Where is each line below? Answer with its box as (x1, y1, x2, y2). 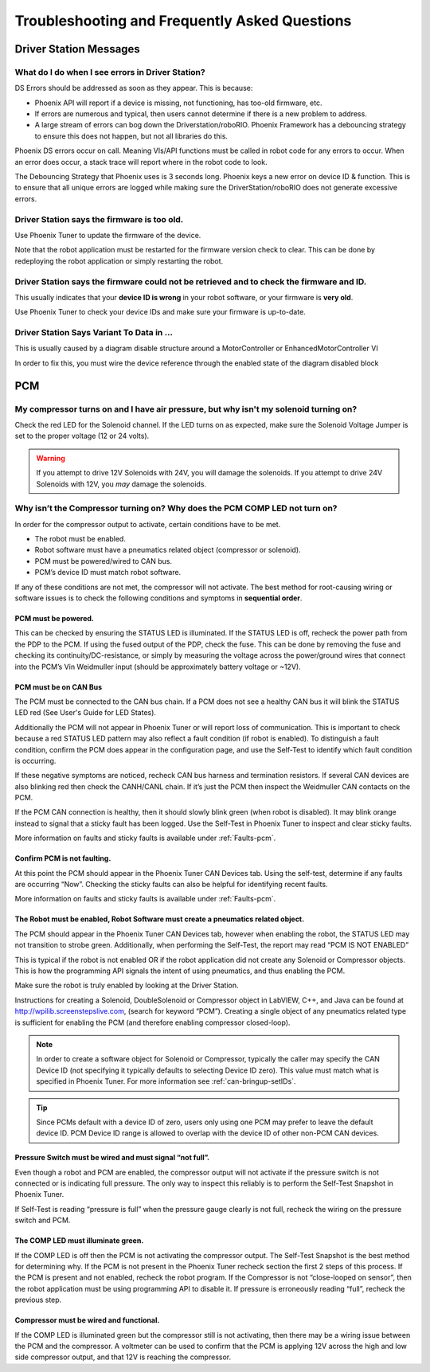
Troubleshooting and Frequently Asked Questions (14, 12, 352, 29)
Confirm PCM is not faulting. (14, 854, 111, 863)
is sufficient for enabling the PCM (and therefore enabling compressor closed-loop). (14, 1018, 291, 1027)
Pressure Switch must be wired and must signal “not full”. (14, 1153, 210, 1163)
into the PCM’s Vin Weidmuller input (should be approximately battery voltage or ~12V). (14, 662, 302, 671)
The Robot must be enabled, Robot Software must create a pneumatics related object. (14, 914, 305, 924)
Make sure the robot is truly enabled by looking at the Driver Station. (14, 980, 239, 991)
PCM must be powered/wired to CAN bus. (34, 556, 173, 565)
